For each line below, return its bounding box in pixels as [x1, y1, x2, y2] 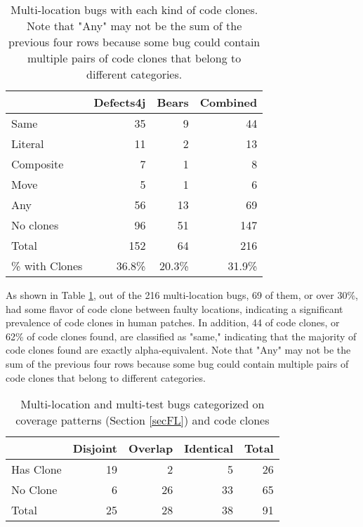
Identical [184, 440, 234, 457]
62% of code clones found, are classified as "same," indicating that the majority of [6, 328, 357, 343]
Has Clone [11, 461, 62, 478]
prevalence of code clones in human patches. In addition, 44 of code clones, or [6, 315, 340, 330]
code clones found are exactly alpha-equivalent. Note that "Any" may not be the [6, 342, 351, 357]
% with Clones [11, 258, 83, 274]
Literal [11, 135, 44, 152]
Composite [11, 156, 64, 172]
